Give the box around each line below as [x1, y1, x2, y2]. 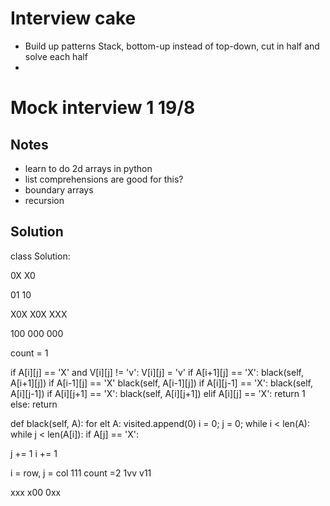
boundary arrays [24, 183, 94, 196]
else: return [10, 398, 58, 410]
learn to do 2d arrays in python [24, 162, 153, 174]
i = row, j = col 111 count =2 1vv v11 [10, 467, 152, 479]
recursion [24, 194, 65, 206]
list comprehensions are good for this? [24, 173, 184, 185]
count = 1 [10, 347, 49, 359]
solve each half [24, 50, 88, 62]
